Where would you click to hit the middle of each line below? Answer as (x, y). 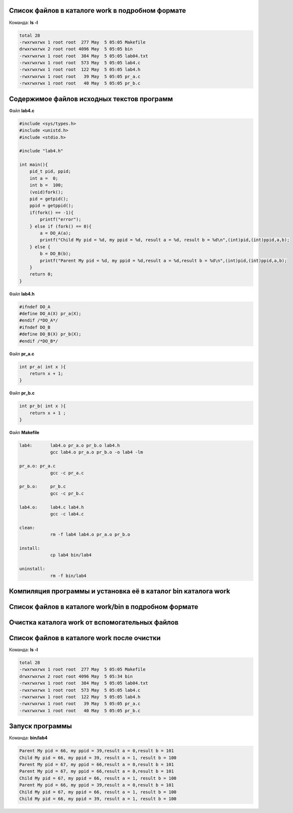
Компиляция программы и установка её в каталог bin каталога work (120, 591)
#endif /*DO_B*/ (39, 341)
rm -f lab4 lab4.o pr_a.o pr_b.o (90, 534)
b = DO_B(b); (55, 254)
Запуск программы (41, 726)
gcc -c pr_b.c (67, 493)
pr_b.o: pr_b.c (42, 487)
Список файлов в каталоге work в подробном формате (97, 11)
